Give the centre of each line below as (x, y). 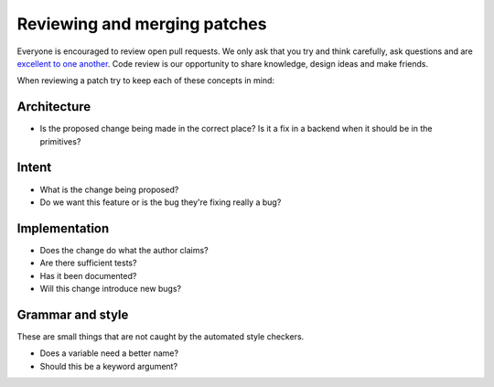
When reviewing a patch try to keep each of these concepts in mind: (145, 81)
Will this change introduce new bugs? (111, 289)
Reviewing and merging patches (142, 24)
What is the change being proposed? (109, 189)
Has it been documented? (88, 275)
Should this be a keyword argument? (109, 366)
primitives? (60, 141)
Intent (34, 168)
